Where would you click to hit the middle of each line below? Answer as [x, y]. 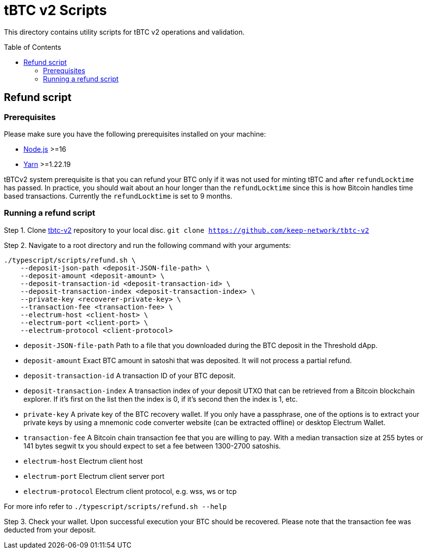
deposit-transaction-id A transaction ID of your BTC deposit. [129, 375]
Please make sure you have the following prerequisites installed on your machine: [135, 134]
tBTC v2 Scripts [55, 10]
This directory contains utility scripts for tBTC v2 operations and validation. [124, 32]
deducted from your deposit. [50, 530]
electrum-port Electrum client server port [94, 476]
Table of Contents [33, 47]
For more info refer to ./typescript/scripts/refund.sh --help [115, 506]
